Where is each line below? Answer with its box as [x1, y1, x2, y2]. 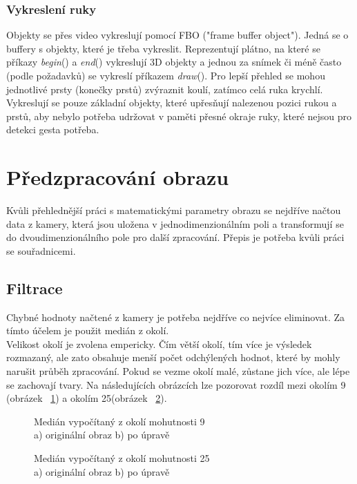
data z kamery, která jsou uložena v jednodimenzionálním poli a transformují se [6, 216, 344, 231]
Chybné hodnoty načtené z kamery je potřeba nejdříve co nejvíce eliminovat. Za [6, 309, 345, 324]
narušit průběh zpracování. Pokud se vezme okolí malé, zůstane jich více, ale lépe [6, 364, 350, 378]
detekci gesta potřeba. [6, 122, 99, 137]
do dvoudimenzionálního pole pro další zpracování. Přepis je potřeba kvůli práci [6, 230, 345, 244]
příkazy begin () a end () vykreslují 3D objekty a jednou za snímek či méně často [6, 55, 342, 69]
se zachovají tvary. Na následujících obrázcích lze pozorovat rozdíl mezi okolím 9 [6, 377, 346, 391]
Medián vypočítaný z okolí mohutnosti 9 [34, 414, 205, 428]
